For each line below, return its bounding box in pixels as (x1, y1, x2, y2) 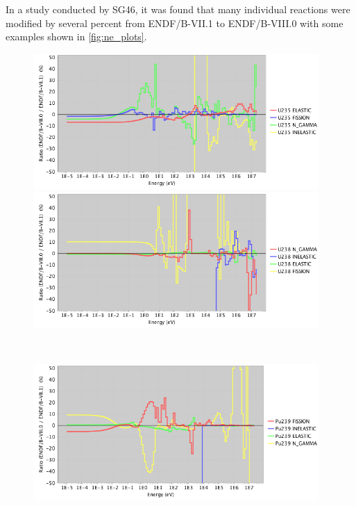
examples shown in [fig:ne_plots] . (6, 29, 147, 44)
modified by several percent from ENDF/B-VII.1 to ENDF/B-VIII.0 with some (6, 15, 344, 30)
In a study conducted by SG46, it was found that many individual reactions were (6, 2, 350, 16)
